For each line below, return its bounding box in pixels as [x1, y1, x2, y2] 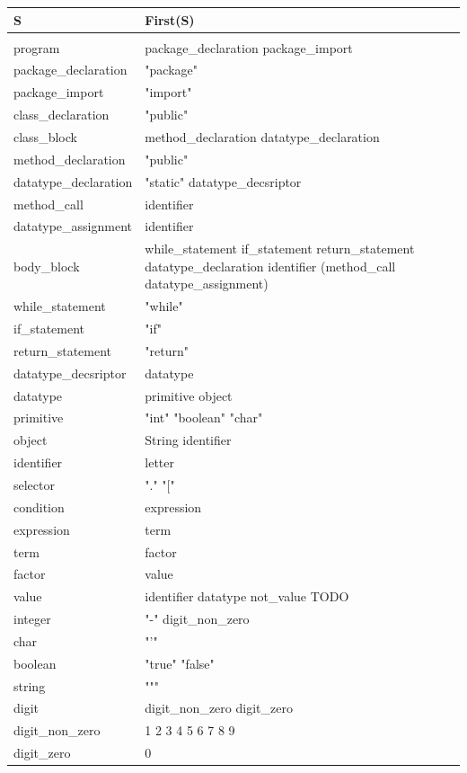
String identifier [145, 431, 232, 449]
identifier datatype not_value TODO [145, 587, 349, 606]
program [13, 38, 60, 57]
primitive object [145, 386, 233, 404]
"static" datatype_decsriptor [145, 172, 302, 191]
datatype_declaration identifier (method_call [145, 256, 396, 275]
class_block [13, 127, 77, 146]
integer [13, 609, 51, 628]
